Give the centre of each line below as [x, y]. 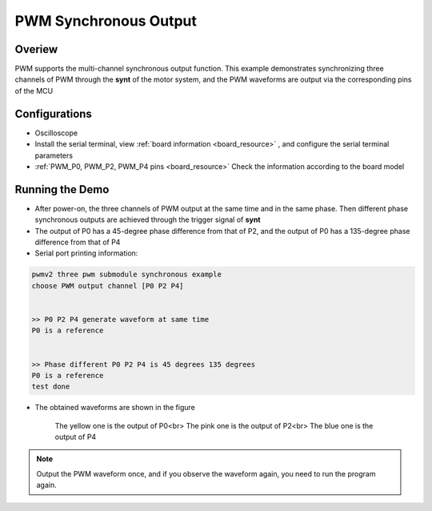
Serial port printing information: [86, 253]
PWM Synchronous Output [106, 21]
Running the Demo [62, 189]
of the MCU [34, 91]
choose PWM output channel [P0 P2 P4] [108, 286]
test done [51, 387]
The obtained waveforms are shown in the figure [115, 408]
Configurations [53, 113]
